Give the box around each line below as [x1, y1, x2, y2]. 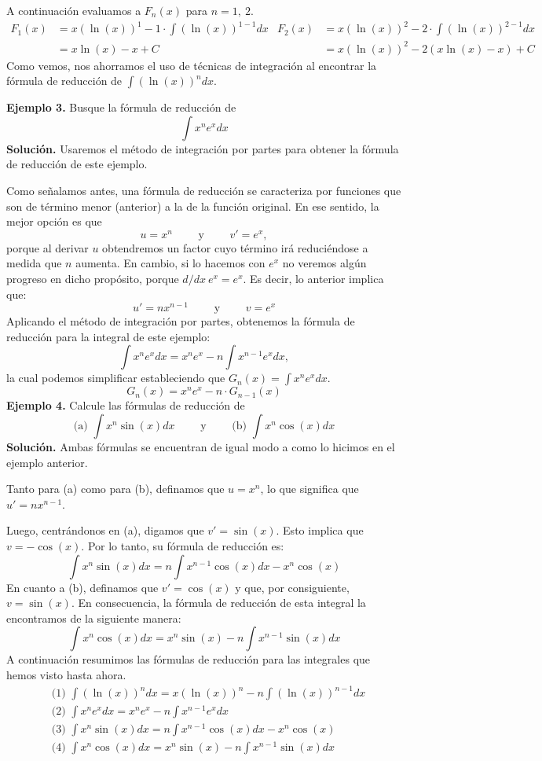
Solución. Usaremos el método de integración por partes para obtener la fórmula [6, 140, 399, 156]
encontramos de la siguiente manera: [6, 609, 181, 626]
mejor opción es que [6, 213, 102, 230]
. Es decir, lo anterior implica [243, 270, 384, 286]
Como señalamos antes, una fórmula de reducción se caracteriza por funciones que [6, 182, 401, 199]
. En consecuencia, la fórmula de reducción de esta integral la [71, 594, 366, 611]
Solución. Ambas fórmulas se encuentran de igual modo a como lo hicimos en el [6, 439, 395, 455]
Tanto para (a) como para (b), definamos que [6, 480, 225, 497]
